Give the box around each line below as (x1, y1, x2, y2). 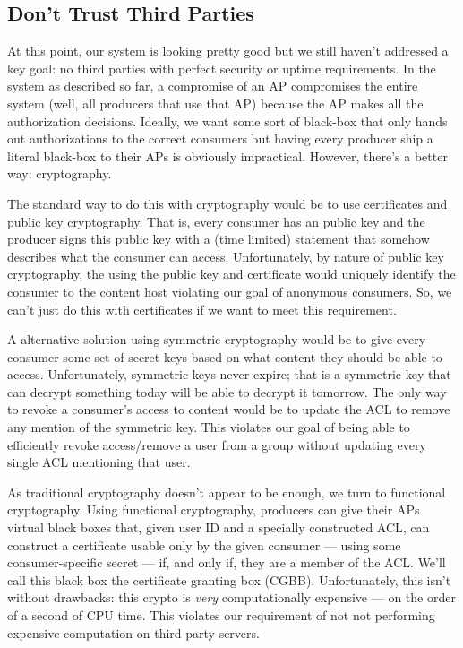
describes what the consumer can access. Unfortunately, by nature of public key (7, 246, 444, 265)
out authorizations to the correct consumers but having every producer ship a (7, 129, 433, 148)
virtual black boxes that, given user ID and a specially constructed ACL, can (7, 518, 430, 537)
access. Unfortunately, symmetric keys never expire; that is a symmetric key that (7, 365, 451, 384)
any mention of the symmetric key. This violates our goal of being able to (7, 418, 410, 436)
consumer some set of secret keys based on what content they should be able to (7, 347, 442, 366)
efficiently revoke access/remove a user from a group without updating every (7, 435, 426, 454)
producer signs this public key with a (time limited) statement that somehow (7, 229, 430, 248)
